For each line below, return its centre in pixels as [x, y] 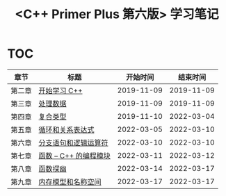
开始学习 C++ [60, 90]
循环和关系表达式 [67, 129]
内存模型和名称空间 [70, 181]
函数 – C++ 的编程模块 [75, 156]
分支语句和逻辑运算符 [74, 142]
